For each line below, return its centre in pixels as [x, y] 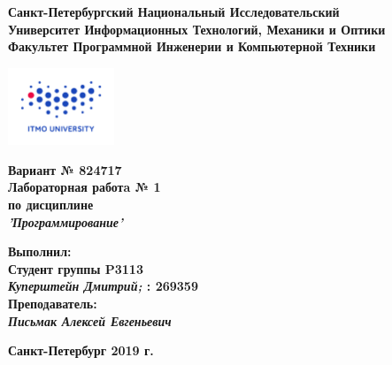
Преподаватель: [53, 303]
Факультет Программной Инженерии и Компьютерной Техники [192, 46]
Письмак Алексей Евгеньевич [90, 320]
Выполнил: [40, 251]
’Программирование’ [65, 221]
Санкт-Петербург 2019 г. [81, 350]
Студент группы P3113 [76, 268]
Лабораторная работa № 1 [85, 187]
